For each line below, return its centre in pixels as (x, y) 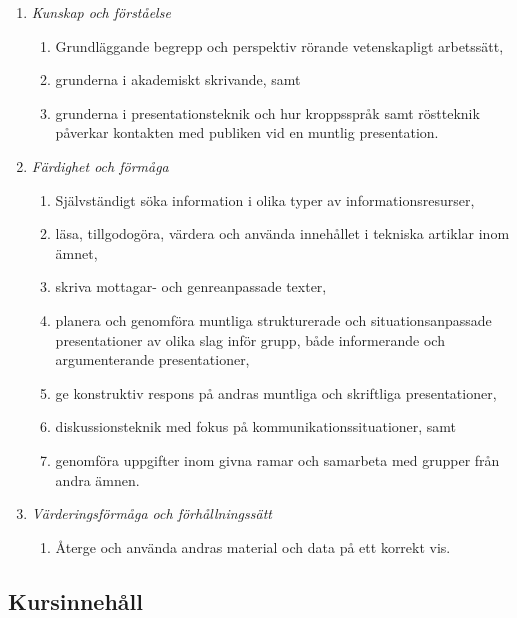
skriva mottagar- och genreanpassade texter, (191, 286)
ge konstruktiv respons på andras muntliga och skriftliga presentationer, (276, 392)
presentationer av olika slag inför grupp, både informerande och (250, 339)
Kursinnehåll (75, 600)
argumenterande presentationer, (152, 359)
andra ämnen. (97, 479)
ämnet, (76, 252)
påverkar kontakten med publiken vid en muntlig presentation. (247, 132)
